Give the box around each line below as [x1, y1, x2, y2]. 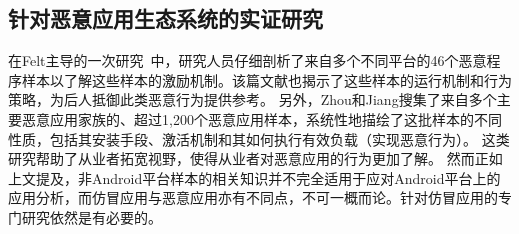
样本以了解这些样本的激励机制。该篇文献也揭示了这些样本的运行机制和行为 [21, 69, 512, 90]
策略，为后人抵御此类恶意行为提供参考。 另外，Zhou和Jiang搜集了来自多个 [8, 89, 497, 110]
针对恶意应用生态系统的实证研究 [8, 3, 323, 34]
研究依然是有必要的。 [21, 206, 162, 227]
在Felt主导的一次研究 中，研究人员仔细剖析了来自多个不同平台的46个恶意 [8, 50, 487, 71]
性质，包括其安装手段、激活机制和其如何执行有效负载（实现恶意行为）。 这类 [8, 128, 510, 149]
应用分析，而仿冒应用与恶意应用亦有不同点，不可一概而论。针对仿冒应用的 [8, 187, 498, 208]
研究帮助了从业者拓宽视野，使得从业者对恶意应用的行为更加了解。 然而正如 [8, 148, 503, 169]
